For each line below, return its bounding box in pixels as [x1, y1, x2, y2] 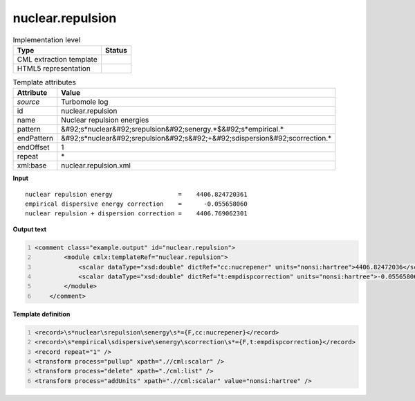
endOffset [17, 143, 50, 152]
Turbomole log [61, 97, 109, 107]
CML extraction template [17, 54, 98, 64]
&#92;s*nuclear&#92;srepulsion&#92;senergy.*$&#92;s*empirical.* [61, 125, 284, 134]
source [17, 97, 40, 107]
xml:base [17, 161, 47, 170]
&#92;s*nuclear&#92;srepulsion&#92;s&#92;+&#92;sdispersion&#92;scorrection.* [61, 134, 332, 143]
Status [104, 45, 127, 55]
